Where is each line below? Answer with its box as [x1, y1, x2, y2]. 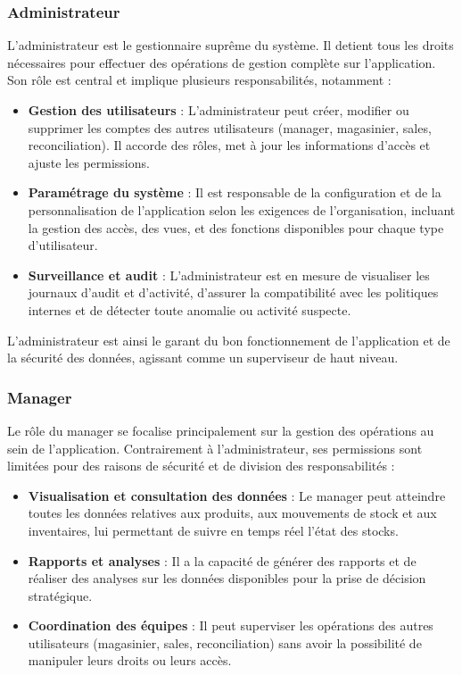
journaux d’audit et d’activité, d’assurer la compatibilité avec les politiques [28, 283, 439, 302]
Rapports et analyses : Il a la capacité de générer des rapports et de [28, 551, 417, 570]
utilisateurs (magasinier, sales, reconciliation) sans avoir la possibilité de [28, 633, 422, 652]
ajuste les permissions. [28, 153, 150, 171]
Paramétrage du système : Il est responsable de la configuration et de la [28, 183, 441, 202]
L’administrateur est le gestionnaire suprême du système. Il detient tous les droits [7, 36, 454, 54]
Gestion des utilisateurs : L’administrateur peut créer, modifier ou [28, 101, 409, 119]
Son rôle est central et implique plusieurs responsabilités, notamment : [7, 71, 392, 89]
